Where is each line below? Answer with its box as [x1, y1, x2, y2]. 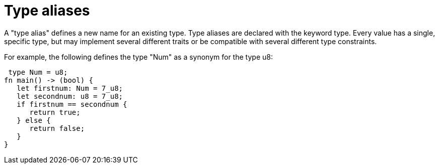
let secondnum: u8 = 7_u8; [17, 92, 123, 100]
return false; [29, 124, 85, 132]
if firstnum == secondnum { [17, 100, 127, 108]
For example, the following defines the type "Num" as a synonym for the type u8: [4, 52, 273, 61]
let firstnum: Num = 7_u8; [17, 84, 123, 92]
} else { [17, 116, 51, 124]
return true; [29, 108, 81, 116]
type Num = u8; [8, 68, 68, 76]
